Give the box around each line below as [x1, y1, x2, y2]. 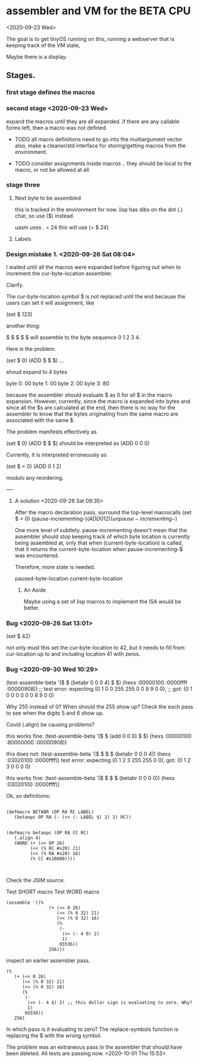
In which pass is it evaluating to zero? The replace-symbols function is [6, 1026, 179, 1033]
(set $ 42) [6, 633, 31, 640]
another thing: [6, 322, 40, 329]
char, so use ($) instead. [14, 212, 75, 219]
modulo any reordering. [6, 474, 64, 482]
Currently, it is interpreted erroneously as [6, 451, 107, 458]
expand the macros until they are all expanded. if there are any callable [6, 118, 180, 125]
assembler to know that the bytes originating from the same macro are [6, 410, 179, 417]
